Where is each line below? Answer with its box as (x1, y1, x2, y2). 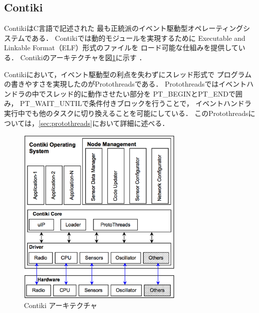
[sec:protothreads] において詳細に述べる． (38, 117, 169, 128)
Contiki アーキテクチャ (24, 300, 97, 311)
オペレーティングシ (187, 23, 251, 33)
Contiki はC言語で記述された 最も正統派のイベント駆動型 (4, 23, 188, 33)
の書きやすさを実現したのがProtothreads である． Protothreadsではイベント (4, 79, 247, 89)
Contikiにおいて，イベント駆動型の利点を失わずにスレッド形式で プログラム (4, 69, 252, 79)
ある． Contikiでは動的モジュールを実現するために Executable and (31, 32, 246, 43)
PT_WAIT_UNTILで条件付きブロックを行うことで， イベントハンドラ (20, 98, 252, 108)
